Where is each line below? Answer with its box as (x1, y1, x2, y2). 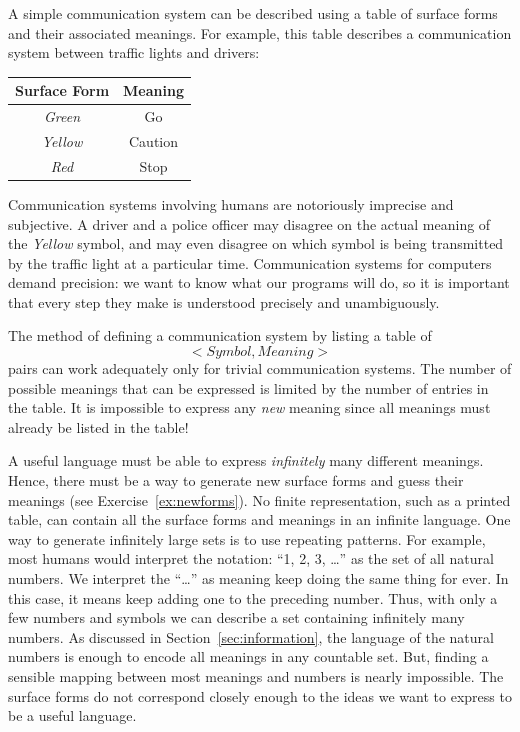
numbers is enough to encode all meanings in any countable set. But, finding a (8, 646, 489, 667)
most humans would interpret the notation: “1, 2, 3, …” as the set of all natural (8, 548, 494, 569)
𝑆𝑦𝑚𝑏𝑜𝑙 (206, 345, 252, 360)
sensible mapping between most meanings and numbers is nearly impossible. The (8, 665, 504, 686)
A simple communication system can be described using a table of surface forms (8, 3, 498, 23)
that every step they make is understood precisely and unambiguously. (8, 291, 440, 312)
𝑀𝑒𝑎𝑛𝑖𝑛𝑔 (257, 345, 314, 360)
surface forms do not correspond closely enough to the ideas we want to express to (8, 685, 512, 706)
